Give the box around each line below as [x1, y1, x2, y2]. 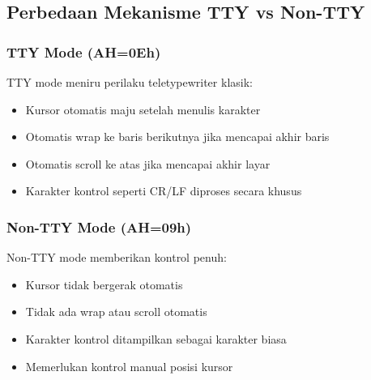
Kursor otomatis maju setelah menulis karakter [25, 100, 261, 117]
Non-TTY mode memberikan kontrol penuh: [6, 249, 227, 266]
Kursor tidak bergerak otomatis [25, 275, 183, 292]
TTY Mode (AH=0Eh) [6, 41, 161, 62]
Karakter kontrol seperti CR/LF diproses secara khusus [25, 182, 302, 199]
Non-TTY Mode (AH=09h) [6, 216, 192, 237]
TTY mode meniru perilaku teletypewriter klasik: [6, 74, 253, 90]
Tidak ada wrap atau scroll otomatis [25, 303, 207, 320]
